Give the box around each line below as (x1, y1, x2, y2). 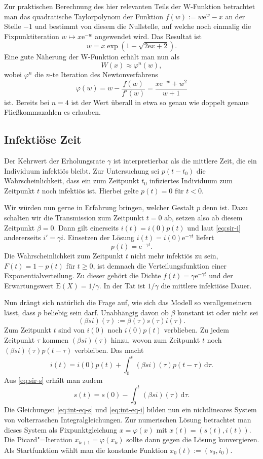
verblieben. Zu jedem (164, 324, 229, 335)
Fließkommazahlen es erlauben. (4, 107, 101, 117)
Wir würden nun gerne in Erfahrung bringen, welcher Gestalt (4, 202, 195, 213)
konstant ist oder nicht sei (177, 307, 258, 317)
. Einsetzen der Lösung (63, 232, 135, 243)
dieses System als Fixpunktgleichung (4, 424, 117, 435)
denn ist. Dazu (202, 202, 248, 213)
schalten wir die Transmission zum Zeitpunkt (4, 212, 144, 223)
